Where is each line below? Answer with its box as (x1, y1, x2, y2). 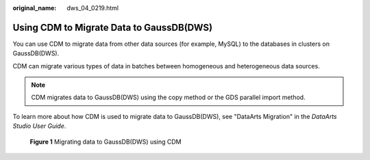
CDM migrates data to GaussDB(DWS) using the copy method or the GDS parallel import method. (31, 93, 306, 102)
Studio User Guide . (12, 122, 66, 130)
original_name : (12, 4, 57, 12)
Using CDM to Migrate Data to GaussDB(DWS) (12, 21, 212, 34)
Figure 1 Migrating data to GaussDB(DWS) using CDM (29, 137, 182, 146)
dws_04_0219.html (66, 4, 119, 12)
